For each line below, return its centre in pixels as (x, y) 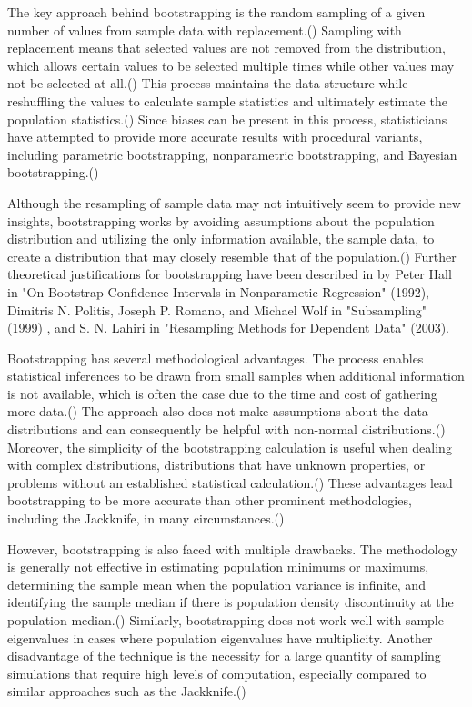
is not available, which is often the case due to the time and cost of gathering (222, 393)
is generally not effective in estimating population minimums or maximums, (218, 567)
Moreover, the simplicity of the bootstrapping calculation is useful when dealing (230, 447)
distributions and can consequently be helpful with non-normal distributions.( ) (226, 429)
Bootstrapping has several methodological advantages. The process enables (216, 358)
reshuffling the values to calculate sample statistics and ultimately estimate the (227, 100)
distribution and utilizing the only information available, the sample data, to (221, 239)
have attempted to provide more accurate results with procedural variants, (215, 137)
